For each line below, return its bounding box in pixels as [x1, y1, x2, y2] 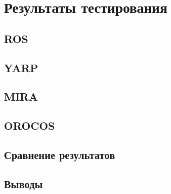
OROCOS [4, 118, 55, 133]
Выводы [4, 176, 43, 191]
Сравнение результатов [4, 147, 115, 162]
